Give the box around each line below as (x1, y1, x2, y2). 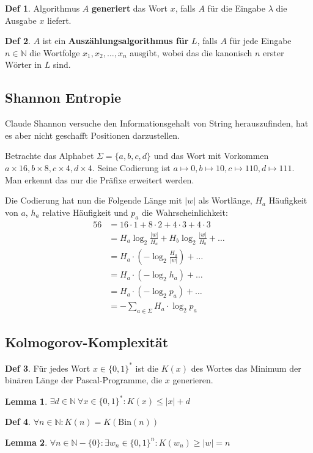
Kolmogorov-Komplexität (5, 333, 169, 352)
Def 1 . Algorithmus (5, 2, 80, 14)
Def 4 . (5, 415, 31, 428)
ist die (135, 361, 159, 374)
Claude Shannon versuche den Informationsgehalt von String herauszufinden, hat (5, 117, 309, 130)
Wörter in (5, 58, 42, 71)
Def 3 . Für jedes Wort (5, 361, 90, 374)
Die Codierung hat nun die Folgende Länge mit (5, 194, 182, 207)
